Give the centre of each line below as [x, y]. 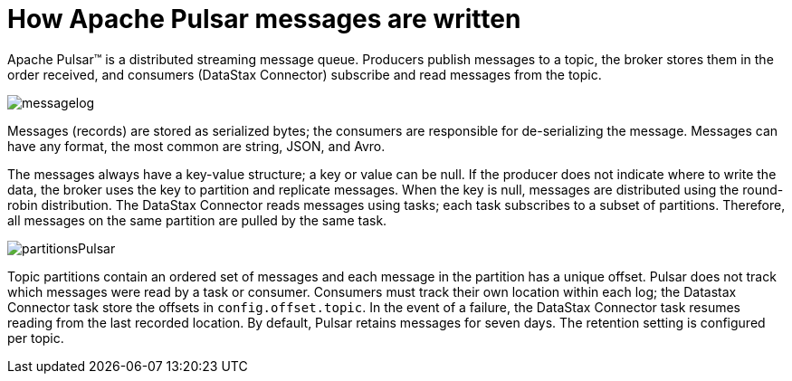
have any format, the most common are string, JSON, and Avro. [196, 146]
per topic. [36, 338]
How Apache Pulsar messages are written [264, 19]
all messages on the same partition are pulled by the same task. [197, 220]
